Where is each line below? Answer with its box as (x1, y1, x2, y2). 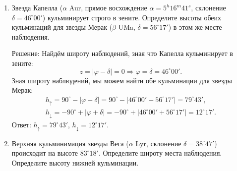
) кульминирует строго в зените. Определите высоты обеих (42, 12, 222, 22)
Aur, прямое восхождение (69, 2, 147, 12)
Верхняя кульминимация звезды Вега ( (11, 138, 129, 148)
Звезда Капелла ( (11, 2, 63, 12)
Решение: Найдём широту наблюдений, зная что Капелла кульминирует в (11, 48, 233, 58)
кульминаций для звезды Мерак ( (11, 22, 113, 32)
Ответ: (11, 119, 31, 130)
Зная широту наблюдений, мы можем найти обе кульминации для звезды (11, 75, 232, 85)
